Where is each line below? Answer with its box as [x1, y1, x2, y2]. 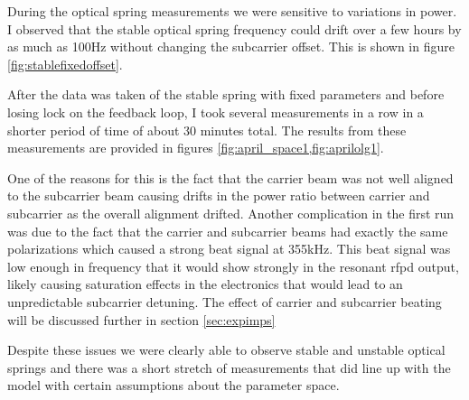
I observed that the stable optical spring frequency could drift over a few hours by [7, 19, 462, 38]
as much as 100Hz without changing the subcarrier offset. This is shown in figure [7, 37, 455, 56]
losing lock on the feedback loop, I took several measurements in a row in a [7, 102, 424, 121]
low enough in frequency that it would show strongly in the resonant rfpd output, [7, 256, 459, 275]
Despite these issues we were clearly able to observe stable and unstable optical [7, 340, 446, 359]
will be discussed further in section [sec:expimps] [7, 310, 276, 329]
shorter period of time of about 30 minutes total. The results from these [7, 120, 407, 139]
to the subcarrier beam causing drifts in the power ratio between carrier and [7, 186, 430, 205]
